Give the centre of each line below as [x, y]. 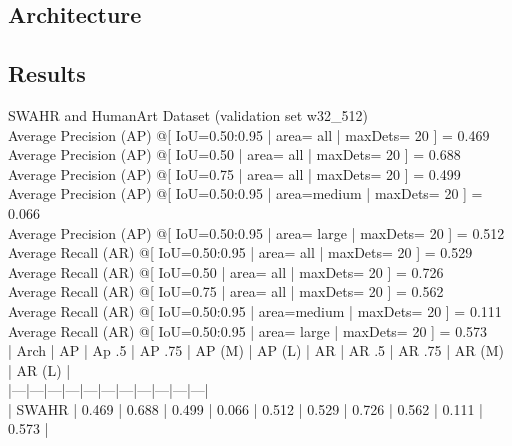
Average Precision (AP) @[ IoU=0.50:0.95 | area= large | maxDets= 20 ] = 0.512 [256, 232]
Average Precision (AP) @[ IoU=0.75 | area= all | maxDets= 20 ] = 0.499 [234, 173]
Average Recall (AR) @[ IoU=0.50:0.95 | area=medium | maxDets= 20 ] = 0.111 [255, 310]
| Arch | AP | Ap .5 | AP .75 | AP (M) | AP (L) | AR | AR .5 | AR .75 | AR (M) [256, 350]
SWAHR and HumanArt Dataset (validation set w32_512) [188, 114]
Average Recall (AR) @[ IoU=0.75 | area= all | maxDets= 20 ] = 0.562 [226, 291]
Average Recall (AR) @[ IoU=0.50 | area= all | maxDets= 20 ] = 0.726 [226, 271]
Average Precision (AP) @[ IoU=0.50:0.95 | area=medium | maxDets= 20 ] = [245, 193]
